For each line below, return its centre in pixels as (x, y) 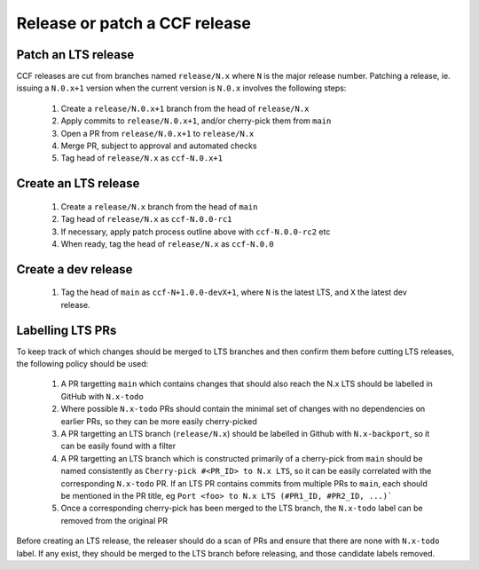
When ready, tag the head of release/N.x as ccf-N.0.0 (167, 243)
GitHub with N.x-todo (102, 396)
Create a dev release (75, 269)
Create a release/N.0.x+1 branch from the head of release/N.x (185, 108)
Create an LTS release (78, 183)
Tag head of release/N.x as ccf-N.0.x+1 (142, 158)
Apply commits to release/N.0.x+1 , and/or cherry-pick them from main (196, 121)
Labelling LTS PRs (67, 330)
